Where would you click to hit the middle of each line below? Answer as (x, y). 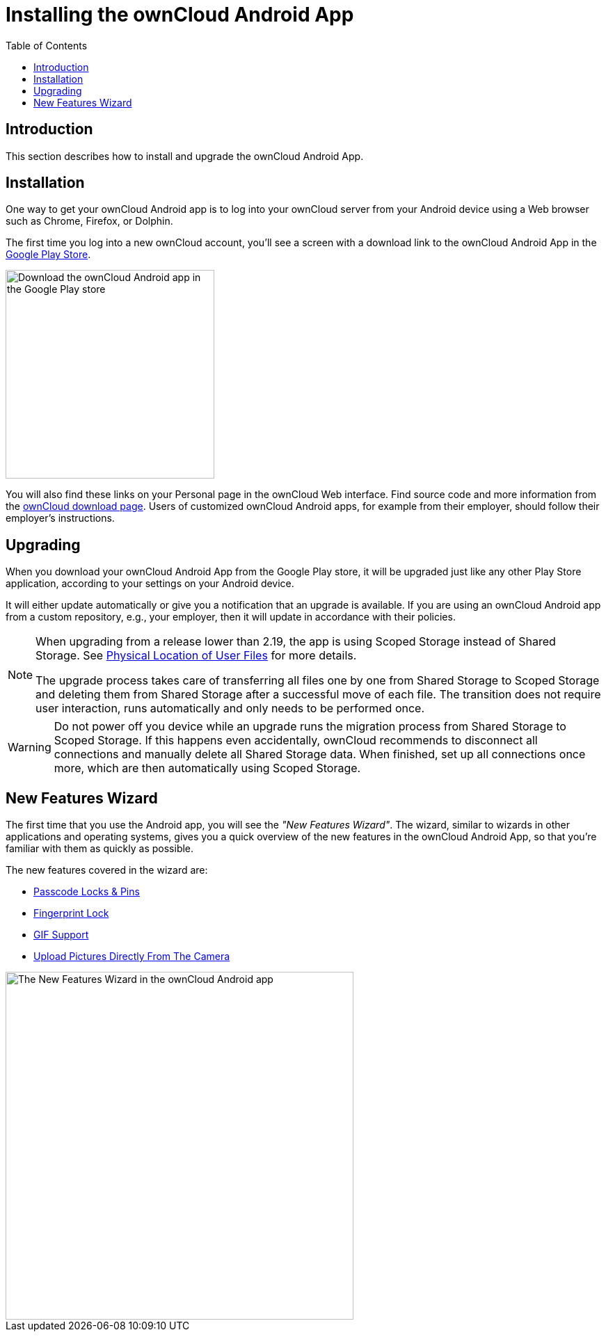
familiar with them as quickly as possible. (100, 849)
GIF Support (61, 935)
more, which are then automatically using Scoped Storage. (207, 768)
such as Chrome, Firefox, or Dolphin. (89, 221)
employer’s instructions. (60, 518)
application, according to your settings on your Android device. (150, 584)
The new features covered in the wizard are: (107, 870)
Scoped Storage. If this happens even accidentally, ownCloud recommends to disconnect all (296, 740)
